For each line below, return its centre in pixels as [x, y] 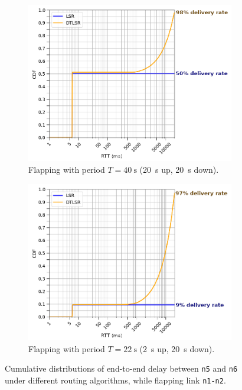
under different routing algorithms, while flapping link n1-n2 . [115, 380]
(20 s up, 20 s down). [179, 170]
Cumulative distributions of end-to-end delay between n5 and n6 [121, 368]
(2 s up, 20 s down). [177, 348]
